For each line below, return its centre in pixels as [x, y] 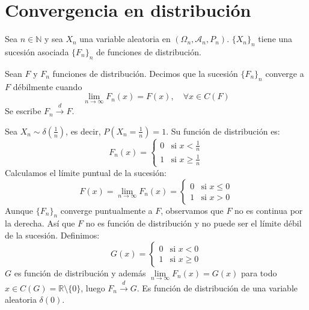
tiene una [275, 39]
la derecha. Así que [40, 223]
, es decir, [83, 131]
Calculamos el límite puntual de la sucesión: [86, 172]
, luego [93, 287]
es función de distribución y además [80, 272]
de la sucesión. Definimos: [52, 235]
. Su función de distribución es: [223, 131]
